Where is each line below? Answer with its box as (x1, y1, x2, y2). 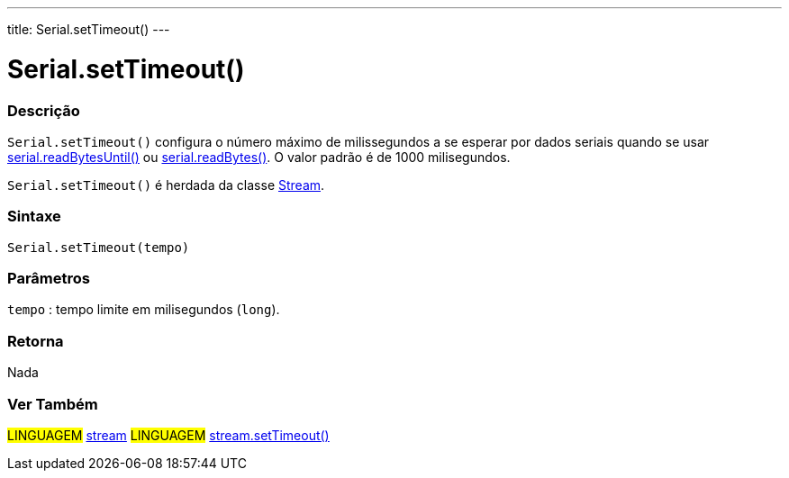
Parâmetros (7, 269, 90, 287)
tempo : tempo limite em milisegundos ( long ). (7, 302, 280, 318)
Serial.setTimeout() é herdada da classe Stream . (7, 176, 325, 193)
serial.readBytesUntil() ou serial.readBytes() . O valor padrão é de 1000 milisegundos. (7, 149, 511, 165)
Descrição (7, 101, 80, 120)
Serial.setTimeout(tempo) (7, 239, 190, 255)
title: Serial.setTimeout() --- (7, 22, 170, 37)
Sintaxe (7, 207, 61, 226)
